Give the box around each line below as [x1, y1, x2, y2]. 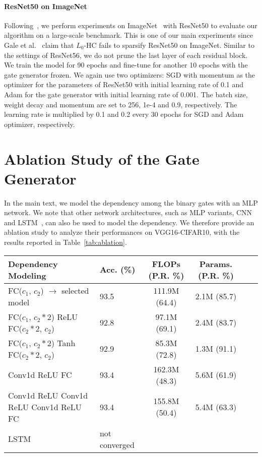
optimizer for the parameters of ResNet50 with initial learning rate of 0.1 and [4, 79, 244, 90]
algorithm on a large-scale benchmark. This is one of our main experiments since [4, 30, 253, 40]
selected [61, 284, 89, 296]
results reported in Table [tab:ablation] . [4, 237, 127, 247]
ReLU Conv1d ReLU [8, 401, 82, 413]
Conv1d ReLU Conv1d [8, 389, 88, 401]
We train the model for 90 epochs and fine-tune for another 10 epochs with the [4, 59, 248, 70]
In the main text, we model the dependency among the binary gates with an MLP [4, 197, 258, 208]
